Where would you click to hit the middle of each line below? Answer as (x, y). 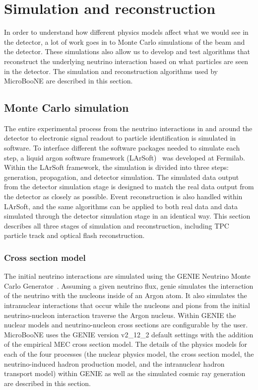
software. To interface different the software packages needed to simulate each (122, 148)
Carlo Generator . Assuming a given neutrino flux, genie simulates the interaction (129, 285)
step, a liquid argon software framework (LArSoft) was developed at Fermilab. (125, 157)
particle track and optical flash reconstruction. (74, 235)
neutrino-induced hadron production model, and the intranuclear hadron (114, 363)
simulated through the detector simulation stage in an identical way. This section (127, 216)
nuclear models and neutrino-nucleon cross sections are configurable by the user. (126, 325)
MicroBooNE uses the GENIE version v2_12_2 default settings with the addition (129, 334)
